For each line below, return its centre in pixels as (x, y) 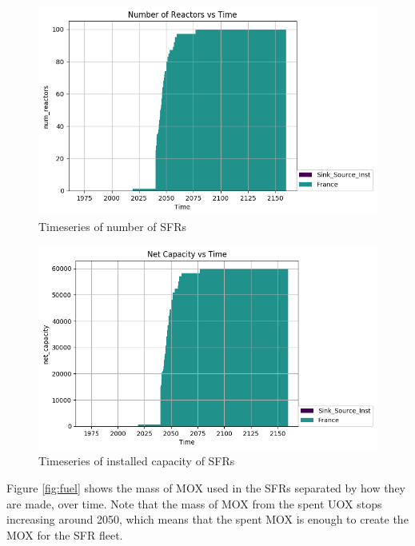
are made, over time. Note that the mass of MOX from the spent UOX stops (194, 503)
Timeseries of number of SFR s (113, 226)
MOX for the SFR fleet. (65, 534)
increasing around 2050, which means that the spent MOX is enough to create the (207, 519)
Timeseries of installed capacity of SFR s (137, 461)
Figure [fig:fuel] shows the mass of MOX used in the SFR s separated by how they (206, 487)
